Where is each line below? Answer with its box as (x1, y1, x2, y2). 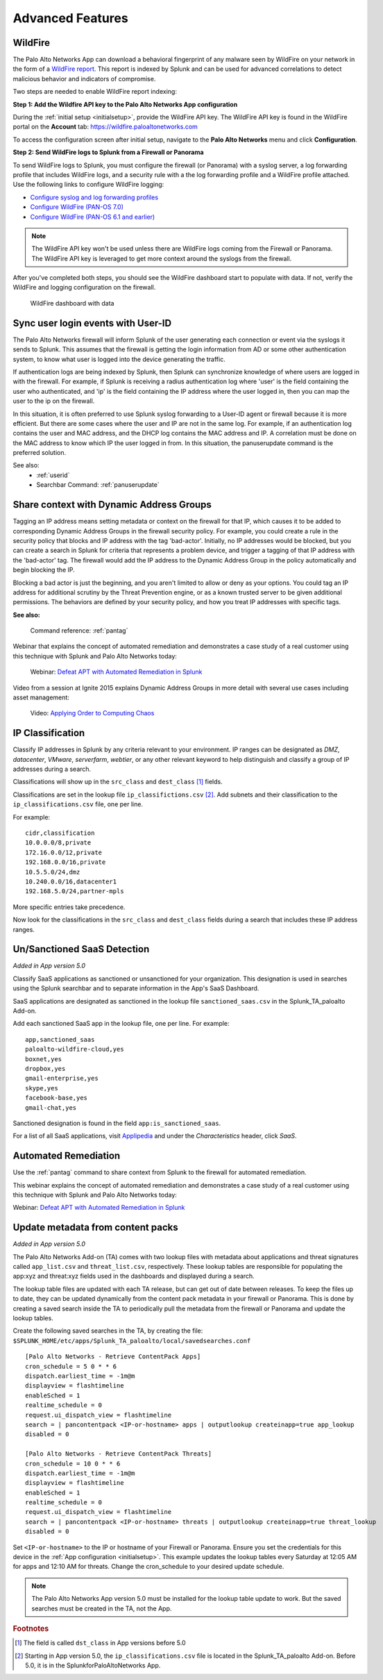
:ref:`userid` (36, 471, 70, 479)
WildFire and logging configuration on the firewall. (12, 283, 156, 292)
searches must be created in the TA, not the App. (31, 1604, 172, 1613)
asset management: (12, 693, 69, 701)
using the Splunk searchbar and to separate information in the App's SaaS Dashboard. (12, 984, 259, 992)
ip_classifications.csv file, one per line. (12, 800, 144, 808)
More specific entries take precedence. (12, 903, 126, 911)
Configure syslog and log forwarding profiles (30, 193, 159, 201)
